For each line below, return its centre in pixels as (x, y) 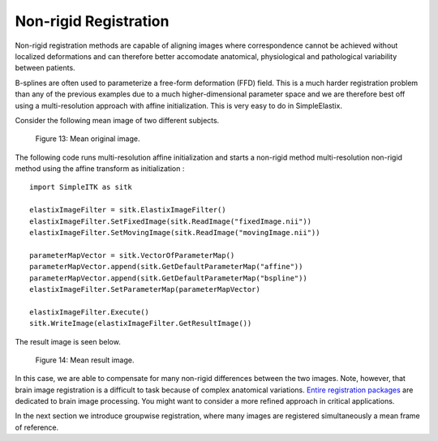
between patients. (45, 68)
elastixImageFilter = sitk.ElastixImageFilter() (128, 210)
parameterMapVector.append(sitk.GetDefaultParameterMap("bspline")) (168, 278)
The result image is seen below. (68, 341)
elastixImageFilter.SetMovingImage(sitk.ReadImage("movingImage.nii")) (175, 233)
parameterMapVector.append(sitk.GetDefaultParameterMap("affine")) (166, 267)
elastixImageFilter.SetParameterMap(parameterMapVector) (145, 289)
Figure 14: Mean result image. (85, 360)
